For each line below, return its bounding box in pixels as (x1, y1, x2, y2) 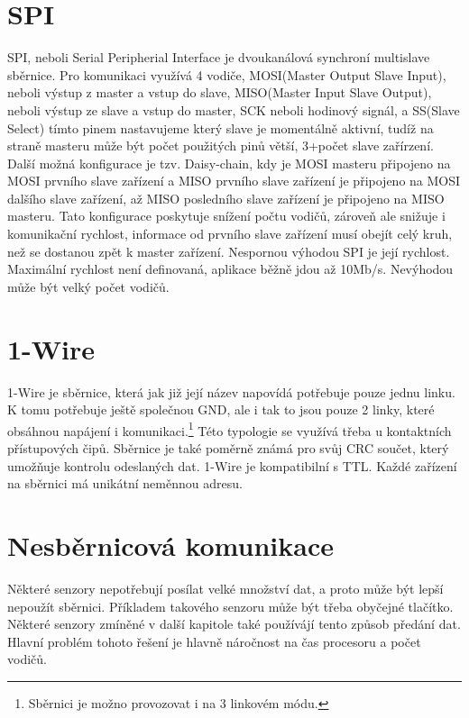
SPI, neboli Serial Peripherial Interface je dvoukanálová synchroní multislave (7, 48, 430, 67)
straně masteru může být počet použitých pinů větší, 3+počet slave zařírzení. (7, 136, 434, 155)
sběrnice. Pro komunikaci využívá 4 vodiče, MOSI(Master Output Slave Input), (7, 65, 446, 84)
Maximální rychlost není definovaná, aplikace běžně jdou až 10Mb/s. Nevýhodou (7, 259, 454, 278)
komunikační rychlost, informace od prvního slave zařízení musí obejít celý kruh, (7, 224, 453, 243)
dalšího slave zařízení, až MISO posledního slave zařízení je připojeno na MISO (7, 188, 445, 207)
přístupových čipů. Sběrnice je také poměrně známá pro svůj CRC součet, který (7, 439, 449, 457)
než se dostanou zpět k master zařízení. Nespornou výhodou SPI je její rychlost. (7, 241, 450, 260)
